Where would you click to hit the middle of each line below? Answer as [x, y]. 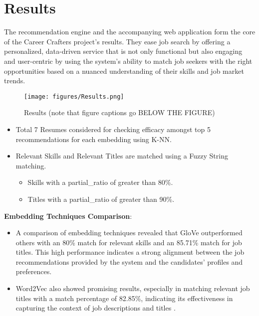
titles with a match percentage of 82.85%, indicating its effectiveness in [124, 298]
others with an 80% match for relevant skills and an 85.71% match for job [129, 242]
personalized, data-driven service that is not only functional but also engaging [123, 51]
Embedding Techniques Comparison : [68, 216]
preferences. [34, 271]
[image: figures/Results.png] [74, 96]
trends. [15, 80]
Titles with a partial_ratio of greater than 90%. [101, 199]
